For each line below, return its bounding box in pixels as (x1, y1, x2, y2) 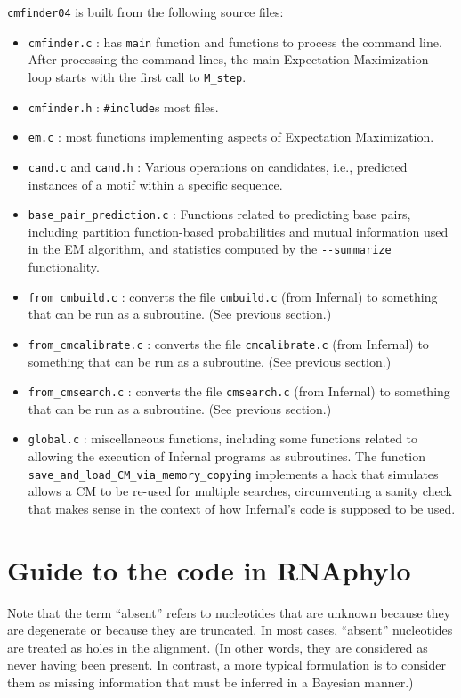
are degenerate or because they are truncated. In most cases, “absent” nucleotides (7, 621, 453, 639)
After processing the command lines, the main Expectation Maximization (28, 50, 429, 69)
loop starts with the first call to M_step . (28, 67, 247, 85)
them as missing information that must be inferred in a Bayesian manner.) (7, 672, 414, 691)
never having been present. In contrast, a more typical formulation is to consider (7, 655, 446, 674)
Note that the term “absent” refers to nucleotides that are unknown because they (7, 603, 451, 621)
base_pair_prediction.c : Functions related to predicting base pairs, (28, 205, 411, 223)
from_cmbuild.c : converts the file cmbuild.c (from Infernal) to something (28, 287, 438, 305)
